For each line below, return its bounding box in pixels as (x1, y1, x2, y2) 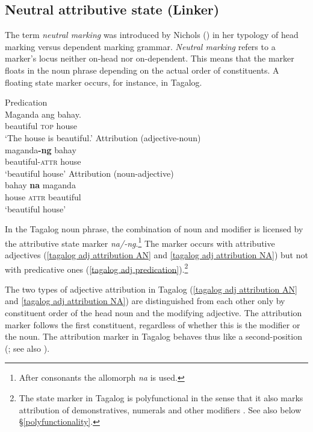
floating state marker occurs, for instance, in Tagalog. (5, 75, 202, 88)
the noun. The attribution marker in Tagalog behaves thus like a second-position (5, 330, 302, 343)
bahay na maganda (5, 179, 76, 191)
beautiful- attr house (5, 155, 81, 168)
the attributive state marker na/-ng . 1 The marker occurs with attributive (5, 235, 275, 249)
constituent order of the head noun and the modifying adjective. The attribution (5, 306, 302, 319)
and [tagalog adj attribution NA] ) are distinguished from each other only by (5, 294, 285, 307)
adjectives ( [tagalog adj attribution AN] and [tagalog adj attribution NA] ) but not (5, 248, 308, 261)
